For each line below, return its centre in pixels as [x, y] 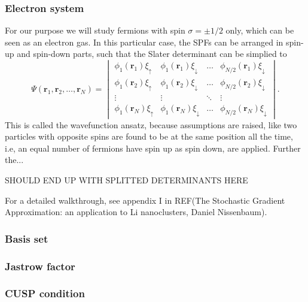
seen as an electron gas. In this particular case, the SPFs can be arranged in [144, 42]
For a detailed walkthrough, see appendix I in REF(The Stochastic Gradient [145, 200]
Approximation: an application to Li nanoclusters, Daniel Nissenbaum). [136, 212]
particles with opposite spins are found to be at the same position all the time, [149, 136]
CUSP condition [45, 293]
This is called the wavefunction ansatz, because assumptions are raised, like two [151, 124]
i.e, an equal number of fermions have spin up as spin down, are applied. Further [153, 148]
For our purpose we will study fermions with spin [95, 30]
